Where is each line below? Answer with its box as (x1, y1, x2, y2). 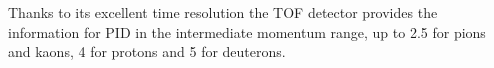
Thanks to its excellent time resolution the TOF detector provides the (8, 2, 438, 22)
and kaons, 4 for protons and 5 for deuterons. (8, 41, 286, 62)
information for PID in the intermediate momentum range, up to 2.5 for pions (8, 21, 486, 42)
